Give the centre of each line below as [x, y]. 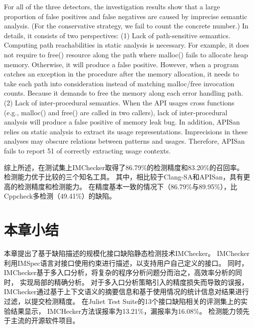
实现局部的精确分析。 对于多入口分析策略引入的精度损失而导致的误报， [134, 282]
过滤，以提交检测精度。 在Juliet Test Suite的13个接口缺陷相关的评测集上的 [122, 301]
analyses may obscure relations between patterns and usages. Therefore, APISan [125, 141]
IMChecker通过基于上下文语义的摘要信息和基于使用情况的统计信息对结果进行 [127, 291]
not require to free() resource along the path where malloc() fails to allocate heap [126, 54]
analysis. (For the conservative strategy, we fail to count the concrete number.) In [126, 26]
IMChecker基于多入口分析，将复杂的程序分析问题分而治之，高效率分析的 [120, 272]
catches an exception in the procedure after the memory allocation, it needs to [122, 74]
